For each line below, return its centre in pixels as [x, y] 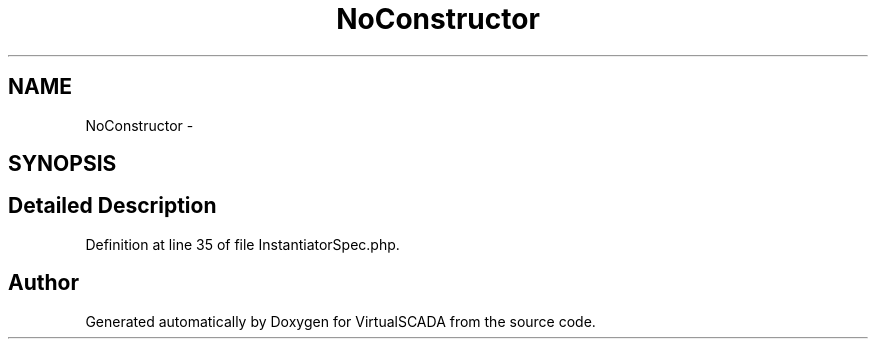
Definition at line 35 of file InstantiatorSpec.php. [242, 244]
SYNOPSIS [62, 164]
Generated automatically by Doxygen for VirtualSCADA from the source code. [340, 321]
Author [43, 283]
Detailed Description [112, 206]
